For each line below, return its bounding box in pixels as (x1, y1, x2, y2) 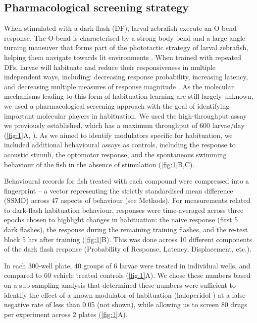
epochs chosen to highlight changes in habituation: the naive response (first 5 (4, 214, 238, 225)
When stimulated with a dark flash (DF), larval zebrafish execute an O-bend (4, 23, 237, 33)
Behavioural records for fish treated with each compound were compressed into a (4, 176, 249, 186)
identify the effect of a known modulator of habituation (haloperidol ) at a (4, 289, 230, 300)
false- (232, 289, 248, 300)
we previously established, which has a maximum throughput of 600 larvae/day (4, 120, 245, 130)
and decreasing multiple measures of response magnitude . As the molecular (4, 81, 234, 91)
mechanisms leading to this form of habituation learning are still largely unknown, (4, 91, 254, 101)
